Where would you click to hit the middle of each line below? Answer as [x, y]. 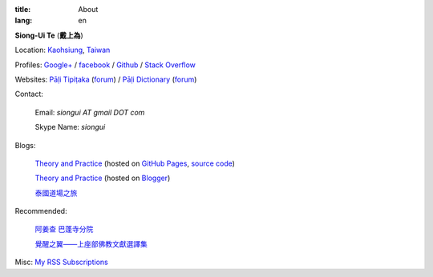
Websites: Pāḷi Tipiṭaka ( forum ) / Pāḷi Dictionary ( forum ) [106, 79]
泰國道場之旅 [56, 193]
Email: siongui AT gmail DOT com [90, 112]
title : [23, 9]
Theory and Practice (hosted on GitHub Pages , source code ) [135, 163]
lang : [24, 21]
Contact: [29, 94]
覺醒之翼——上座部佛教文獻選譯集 [91, 243]
